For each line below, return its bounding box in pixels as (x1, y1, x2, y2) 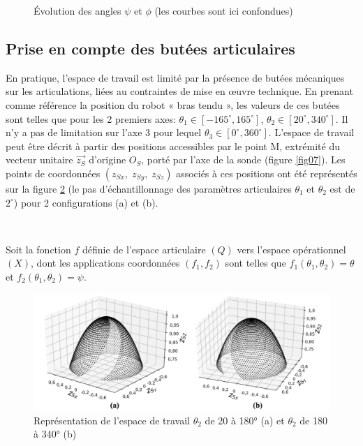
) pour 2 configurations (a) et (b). (13, 195, 158, 209)
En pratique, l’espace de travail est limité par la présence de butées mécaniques (6, 70, 345, 84)
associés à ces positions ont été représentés (176, 165, 357, 180)
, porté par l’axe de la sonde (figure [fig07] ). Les (141, 152, 346, 167)
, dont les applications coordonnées (31, 255, 180, 270)
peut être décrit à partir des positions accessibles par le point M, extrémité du (6, 138, 341, 153)
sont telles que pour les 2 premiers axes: (6, 111, 176, 126)
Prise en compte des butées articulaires (6, 37, 295, 59)
